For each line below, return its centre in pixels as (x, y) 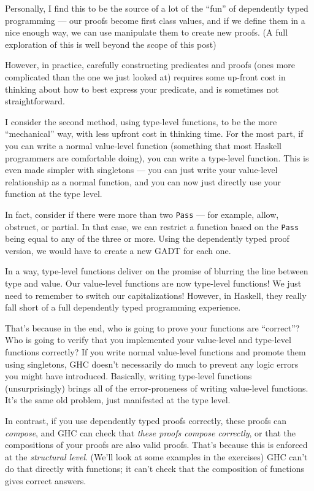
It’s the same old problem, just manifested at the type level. (118, 400)
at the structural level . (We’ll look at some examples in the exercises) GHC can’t (156, 456)
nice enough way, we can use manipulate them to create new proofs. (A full (147, 32)
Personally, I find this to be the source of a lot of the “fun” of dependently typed (157, 8)
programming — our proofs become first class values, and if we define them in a (155, 20)
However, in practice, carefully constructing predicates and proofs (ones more (150, 65)
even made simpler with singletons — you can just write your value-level (141, 170)
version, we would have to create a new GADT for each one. (118, 250)
